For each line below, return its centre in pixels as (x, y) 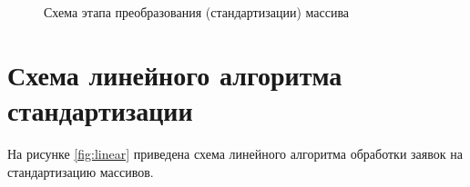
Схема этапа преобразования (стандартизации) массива (197, 12)
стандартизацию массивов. (81, 171)
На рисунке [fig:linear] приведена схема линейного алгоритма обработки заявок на (235, 153)
